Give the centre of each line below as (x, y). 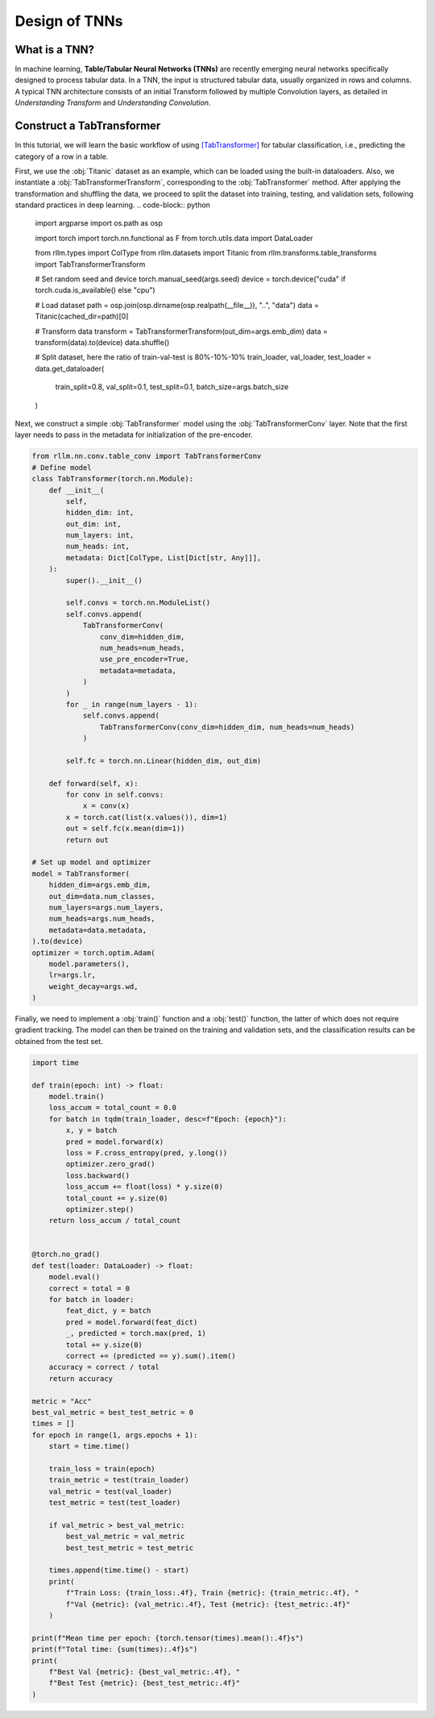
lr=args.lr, (72, 975)
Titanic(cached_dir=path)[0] (82, 316)
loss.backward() (98, 1175)
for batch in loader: (91, 1300)
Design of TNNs (69, 21)
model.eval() (75, 1277)
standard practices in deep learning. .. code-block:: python (113, 205)
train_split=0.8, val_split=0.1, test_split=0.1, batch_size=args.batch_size (172, 387)
